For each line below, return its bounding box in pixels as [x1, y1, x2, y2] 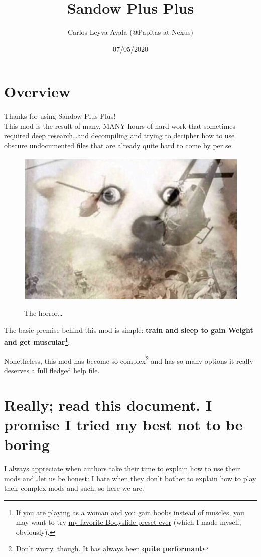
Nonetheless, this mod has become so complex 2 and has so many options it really [4, 354, 253, 366]
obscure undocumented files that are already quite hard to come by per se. [4, 140, 233, 151]
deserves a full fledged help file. [4, 365, 100, 375]
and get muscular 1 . [4, 335, 70, 347]
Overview [4, 81, 71, 102]
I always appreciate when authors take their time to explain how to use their [4, 463, 240, 473]
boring [4, 433, 50, 454]
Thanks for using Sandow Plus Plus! [4, 110, 116, 121]
